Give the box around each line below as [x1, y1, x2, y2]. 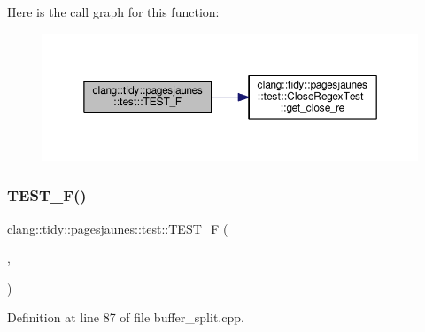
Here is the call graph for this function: [7, 3, 220, 20]
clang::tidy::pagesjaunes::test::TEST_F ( [7, 219, 228, 237]
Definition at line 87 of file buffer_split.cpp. [7, 308, 244, 327]
